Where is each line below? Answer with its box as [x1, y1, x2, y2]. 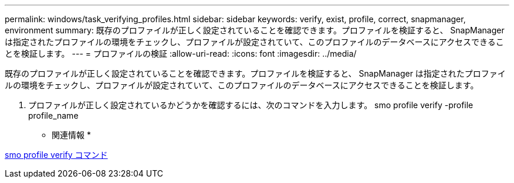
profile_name [28, 111, 79, 120]
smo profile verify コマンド [5, 150, 108, 160]
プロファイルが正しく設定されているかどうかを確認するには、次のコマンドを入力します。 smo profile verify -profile [28, 100, 474, 110]
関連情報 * [52, 130, 91, 140]
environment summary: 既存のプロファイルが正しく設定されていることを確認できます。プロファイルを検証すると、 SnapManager [5, 25, 505, 35]
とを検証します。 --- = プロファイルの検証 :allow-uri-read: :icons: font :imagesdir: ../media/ [5, 49, 357, 58]
